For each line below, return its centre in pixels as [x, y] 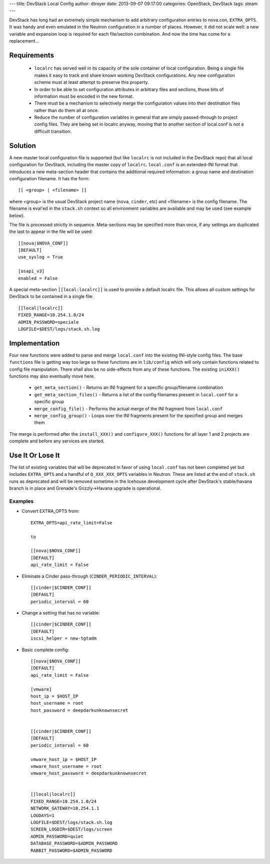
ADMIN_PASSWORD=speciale [48, 322]
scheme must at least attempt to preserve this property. [92, 82]
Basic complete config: [45, 650]
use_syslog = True [41, 257]
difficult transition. [53, 131]
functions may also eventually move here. [52, 376]
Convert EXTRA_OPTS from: [50, 511]
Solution [22, 146]
